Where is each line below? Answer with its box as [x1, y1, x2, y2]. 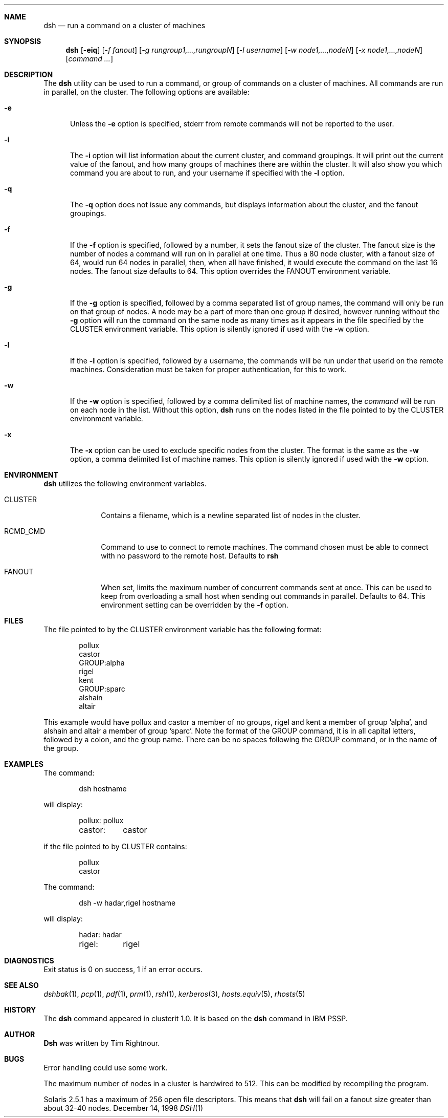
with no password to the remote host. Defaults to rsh [101, 551, 279, 560]
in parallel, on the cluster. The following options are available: [43, 88, 250, 96]
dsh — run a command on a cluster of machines [43, 21, 206, 30]
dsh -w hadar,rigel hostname [79, 898, 176, 907]
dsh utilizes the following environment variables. [43, 479, 207, 488]
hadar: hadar [79, 930, 122, 939]
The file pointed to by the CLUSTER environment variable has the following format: [43, 625, 322, 634]
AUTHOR [4, 1030, 35, 1039]
